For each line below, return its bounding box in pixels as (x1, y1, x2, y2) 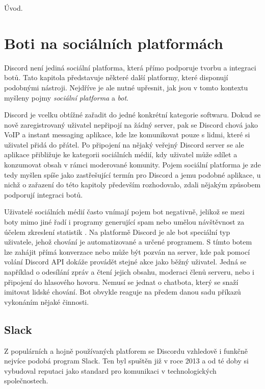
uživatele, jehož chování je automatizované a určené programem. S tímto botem (4, 236, 252, 247)
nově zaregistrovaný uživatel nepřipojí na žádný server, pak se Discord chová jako (4, 119, 258, 130)
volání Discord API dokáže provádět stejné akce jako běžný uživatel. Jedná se (4, 256, 247, 267)
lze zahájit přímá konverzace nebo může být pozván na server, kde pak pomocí (4, 246, 250, 257)
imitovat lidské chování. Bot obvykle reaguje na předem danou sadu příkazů (4, 286, 241, 297)
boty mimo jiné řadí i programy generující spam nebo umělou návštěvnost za (4, 216, 245, 227)
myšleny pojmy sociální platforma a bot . (4, 92, 129, 103)
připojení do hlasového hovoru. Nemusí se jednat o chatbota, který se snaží (4, 276, 238, 287)
